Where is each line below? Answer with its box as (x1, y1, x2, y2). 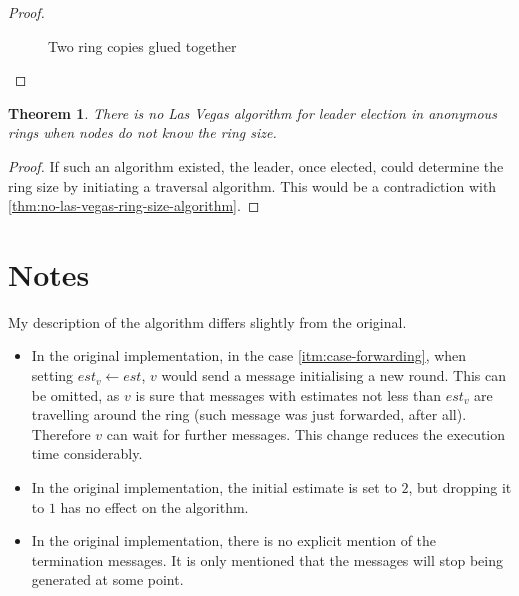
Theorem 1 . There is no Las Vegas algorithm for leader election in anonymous (8, 102, 497, 123)
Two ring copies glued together (48, 35, 237, 56)
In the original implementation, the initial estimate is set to (31, 477, 397, 498)
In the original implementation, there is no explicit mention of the (31, 530, 437, 551)
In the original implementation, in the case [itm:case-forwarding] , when (31, 345, 467, 366)
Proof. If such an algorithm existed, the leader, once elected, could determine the (8, 155, 504, 176)
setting (31, 365, 74, 386)
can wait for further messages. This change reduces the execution (106, 423, 506, 444)
